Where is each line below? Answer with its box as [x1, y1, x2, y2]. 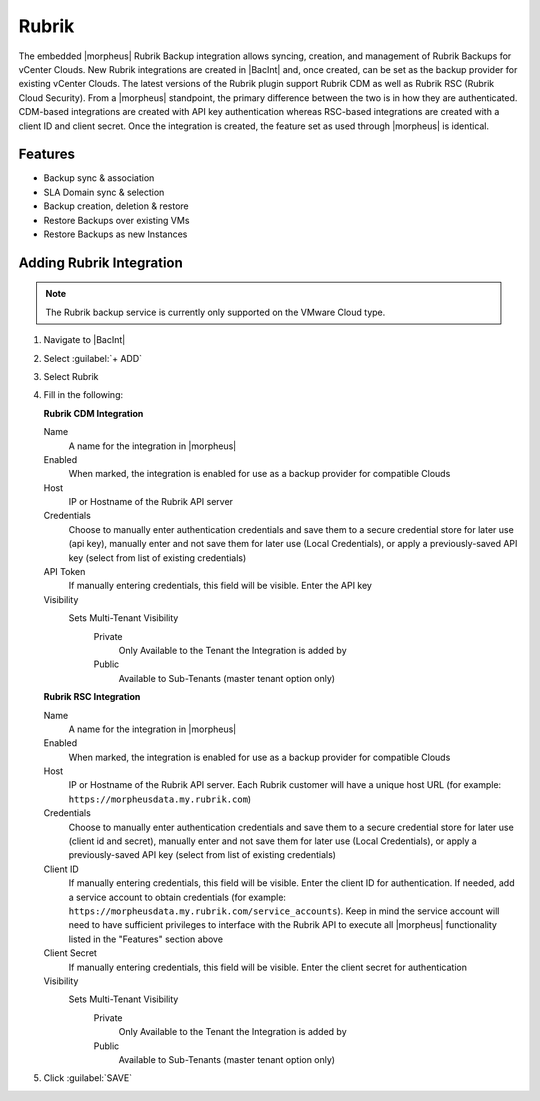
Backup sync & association [43, 172, 155, 184]
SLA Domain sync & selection [43, 186, 165, 198]
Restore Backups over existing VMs [43, 214, 190, 226]
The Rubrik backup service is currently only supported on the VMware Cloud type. [45, 306, 386, 318]
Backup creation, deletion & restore [43, 200, 189, 212]
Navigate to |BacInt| [43, 334, 126, 346]
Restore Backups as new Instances [43, 228, 188, 240]
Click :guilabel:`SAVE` [43, 1072, 133, 1084]
